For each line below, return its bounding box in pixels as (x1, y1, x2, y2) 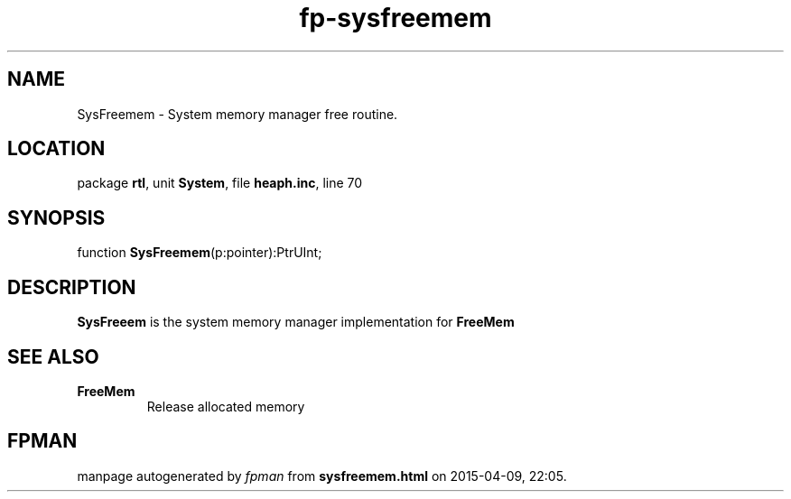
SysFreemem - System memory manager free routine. (77, 106, 398, 122)
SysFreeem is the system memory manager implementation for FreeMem (77, 314, 515, 330)
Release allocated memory (146, 398, 305, 414)
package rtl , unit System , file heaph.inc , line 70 (77, 175, 363, 191)
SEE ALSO (7, 345, 99, 368)
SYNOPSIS (7, 206, 106, 229)
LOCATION (7, 137, 106, 161)
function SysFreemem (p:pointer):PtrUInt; (77, 245, 322, 261)
